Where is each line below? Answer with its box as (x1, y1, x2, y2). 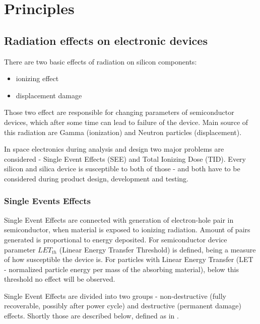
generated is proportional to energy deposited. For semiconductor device (4, 234, 227, 244)
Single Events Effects (4, 195, 91, 207)
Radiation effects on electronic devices (4, 32, 208, 48)
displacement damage (16, 90, 82, 100)
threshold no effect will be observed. (4, 274, 115, 284)
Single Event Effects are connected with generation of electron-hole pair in (4, 214, 234, 225)
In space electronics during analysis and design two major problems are (4, 144, 224, 154)
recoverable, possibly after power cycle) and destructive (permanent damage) (4, 300, 242, 311)
